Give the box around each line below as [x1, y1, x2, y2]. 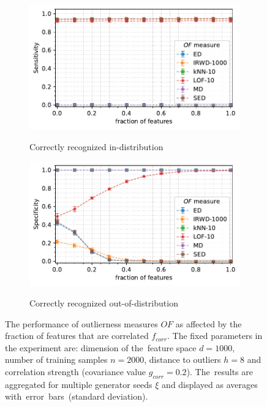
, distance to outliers [144, 353, 221, 366]
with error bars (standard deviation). [5, 390, 148, 403]
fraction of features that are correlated [5, 329, 149, 342]
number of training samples [5, 353, 108, 366]
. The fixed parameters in [167, 329, 263, 342]
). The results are [186, 365, 253, 378]
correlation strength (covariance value [5, 365, 146, 378]
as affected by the [175, 317, 242, 330]
